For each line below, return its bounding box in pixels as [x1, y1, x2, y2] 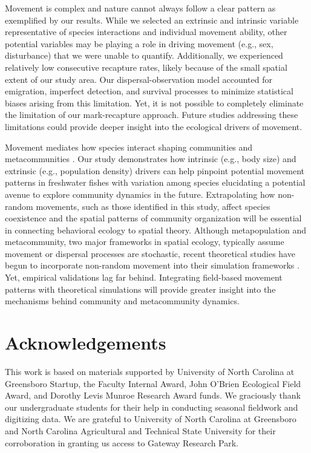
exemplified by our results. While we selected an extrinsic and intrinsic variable [5, 13, 299, 26]
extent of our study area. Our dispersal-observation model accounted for [5, 73, 272, 85]
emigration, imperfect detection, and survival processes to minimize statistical [5, 85, 293, 97]
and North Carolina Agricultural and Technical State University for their [5, 424, 276, 437]
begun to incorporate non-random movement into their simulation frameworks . [5, 259, 300, 272]
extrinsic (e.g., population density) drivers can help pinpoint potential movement [5, 164, 305, 177]
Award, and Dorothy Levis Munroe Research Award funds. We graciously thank [5, 389, 301, 402]
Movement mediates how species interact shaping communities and [5, 140, 253, 153]
